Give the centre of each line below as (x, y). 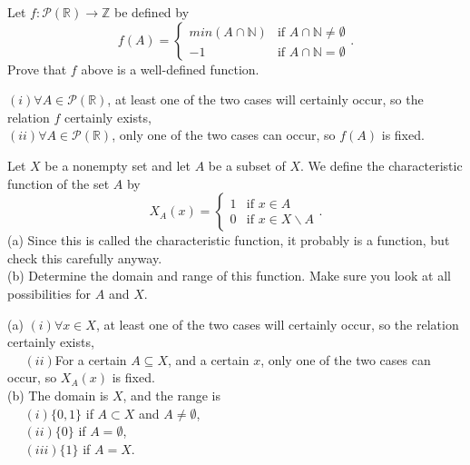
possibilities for (49, 293)
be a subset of (247, 165)
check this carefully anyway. (85, 257)
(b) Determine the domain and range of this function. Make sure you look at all (229, 276)
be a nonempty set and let (118, 165)
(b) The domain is (58, 395)
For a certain (91, 359)
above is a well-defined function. (170, 69)
